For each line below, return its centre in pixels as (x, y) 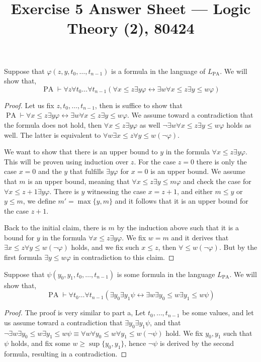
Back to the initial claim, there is (55, 228)
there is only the (222, 161)
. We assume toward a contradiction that (190, 115)
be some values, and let (218, 312)
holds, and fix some (40, 343)
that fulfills (87, 171)
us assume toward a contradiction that (63, 322)
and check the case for (217, 181)
